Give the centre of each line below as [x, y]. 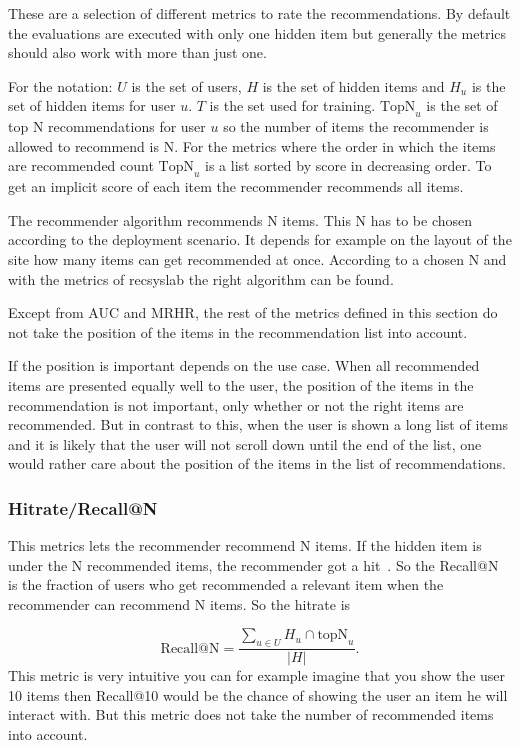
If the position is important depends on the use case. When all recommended [244, 365]
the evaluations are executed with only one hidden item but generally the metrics [257, 32]
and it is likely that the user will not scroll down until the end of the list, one [245, 443]
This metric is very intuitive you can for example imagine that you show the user [257, 675]
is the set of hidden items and [353, 85]
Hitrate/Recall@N [83, 507]
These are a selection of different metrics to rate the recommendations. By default [259, 13]
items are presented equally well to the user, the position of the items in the [241, 384]
